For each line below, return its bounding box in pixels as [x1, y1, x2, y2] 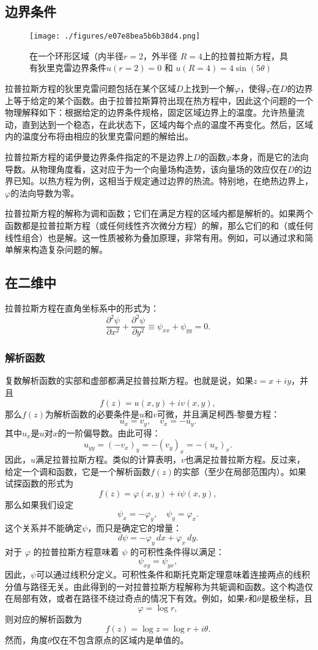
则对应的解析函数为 [5, 612, 82, 625]
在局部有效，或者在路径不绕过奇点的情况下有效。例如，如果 [5, 592, 245, 605]
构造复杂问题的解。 [30, 243, 108, 256]
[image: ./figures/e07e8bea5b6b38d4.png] [29, 32, 201, 41]
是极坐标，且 [261, 592, 312, 605]
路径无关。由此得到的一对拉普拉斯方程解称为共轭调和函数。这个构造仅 [30, 580, 313, 592]
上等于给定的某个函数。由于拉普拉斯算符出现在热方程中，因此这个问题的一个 [5, 94, 313, 106]
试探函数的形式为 [5, 477, 73, 490]
